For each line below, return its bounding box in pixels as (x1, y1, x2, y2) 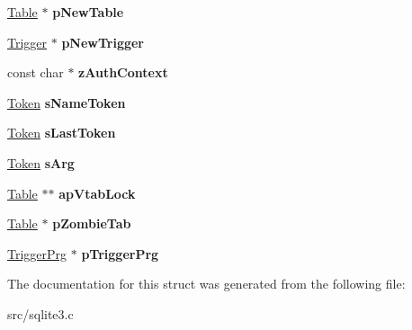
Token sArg (7, 153, 75, 172)
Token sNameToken (7, 93, 126, 111)
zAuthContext (78, 63, 168, 82)
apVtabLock (58, 183, 136, 202)
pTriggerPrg (81, 244, 159, 263)
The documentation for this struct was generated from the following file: (7, 274, 406, 293)
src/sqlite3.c (7, 304, 74, 323)
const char (7, 63, 64, 82)
